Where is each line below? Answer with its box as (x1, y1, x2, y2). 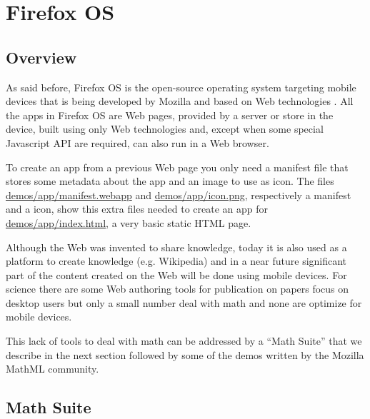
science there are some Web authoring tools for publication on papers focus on (6, 281, 349, 296)
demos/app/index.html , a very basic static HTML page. (6, 215, 251, 230)
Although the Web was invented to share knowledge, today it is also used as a (6, 239, 347, 254)
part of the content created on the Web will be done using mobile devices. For (6, 267, 347, 282)
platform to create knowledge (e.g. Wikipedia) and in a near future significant (6, 253, 347, 268)
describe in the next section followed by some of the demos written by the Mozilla (6, 347, 364, 362)
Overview (6, 46, 77, 68)
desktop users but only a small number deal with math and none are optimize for (6, 295, 362, 310)
